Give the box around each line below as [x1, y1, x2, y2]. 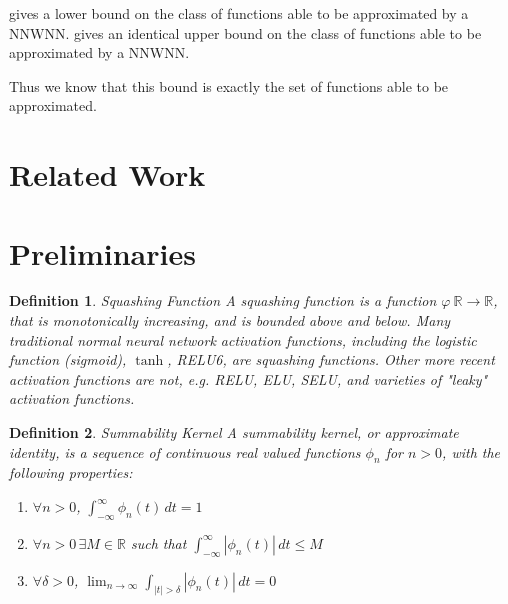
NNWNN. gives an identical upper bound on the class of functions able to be [9, 22, 482, 43]
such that [130, 532, 187, 553]
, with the [442, 441, 501, 462]
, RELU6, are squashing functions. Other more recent [167, 349, 495, 370]
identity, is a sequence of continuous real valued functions [9, 441, 361, 462]
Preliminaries [9, 232, 196, 273]
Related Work [9, 154, 206, 195]
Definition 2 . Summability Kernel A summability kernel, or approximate [9, 422, 459, 443]
